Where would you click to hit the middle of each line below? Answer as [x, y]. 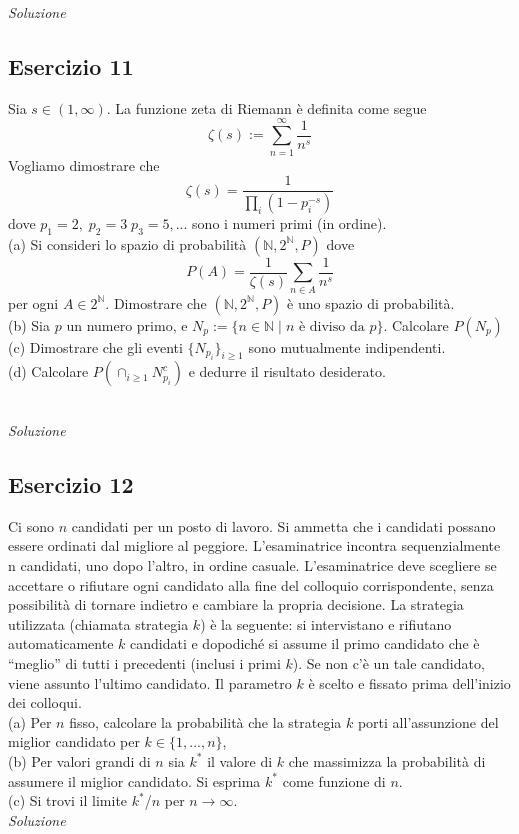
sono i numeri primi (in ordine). [289, 223]
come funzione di [334, 780]
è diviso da [331, 326]
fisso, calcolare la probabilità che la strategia [205, 721]
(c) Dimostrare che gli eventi [95, 346]
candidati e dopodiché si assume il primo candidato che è [305, 643]
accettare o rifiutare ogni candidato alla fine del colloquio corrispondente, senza [251, 584]
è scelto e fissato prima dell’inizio [409, 682]
